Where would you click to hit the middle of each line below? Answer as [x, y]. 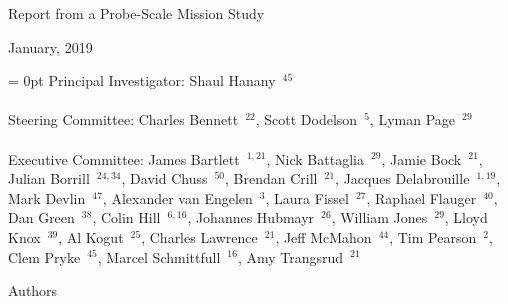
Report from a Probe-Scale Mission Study [136, 13]
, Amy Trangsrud [290, 256]
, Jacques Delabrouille [402, 178]
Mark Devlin [47, 197]
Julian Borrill [49, 178]
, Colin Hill [126, 217]
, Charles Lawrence [199, 236]
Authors [33, 290]
